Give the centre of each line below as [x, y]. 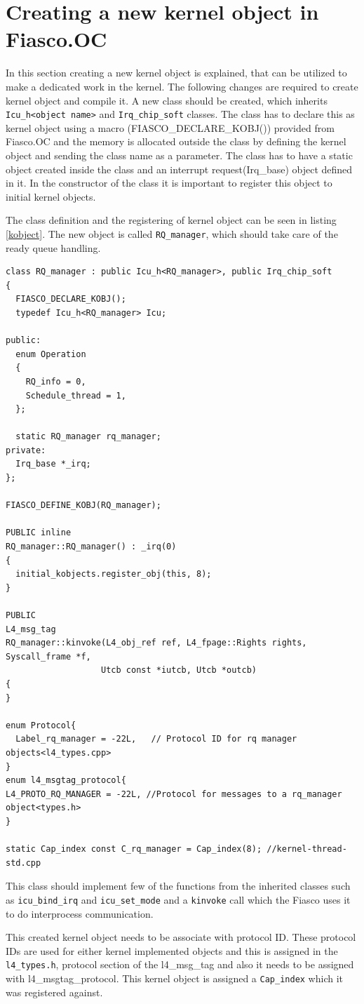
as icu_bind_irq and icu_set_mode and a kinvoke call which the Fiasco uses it [178, 899]
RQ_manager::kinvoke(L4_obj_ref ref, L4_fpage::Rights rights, [156, 643]
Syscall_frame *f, [48, 656]
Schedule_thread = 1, [76, 395]
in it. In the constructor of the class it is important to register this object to [169, 183]
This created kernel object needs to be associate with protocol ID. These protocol [181, 937]
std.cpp [23, 863]
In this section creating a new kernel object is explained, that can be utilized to [176, 73]
